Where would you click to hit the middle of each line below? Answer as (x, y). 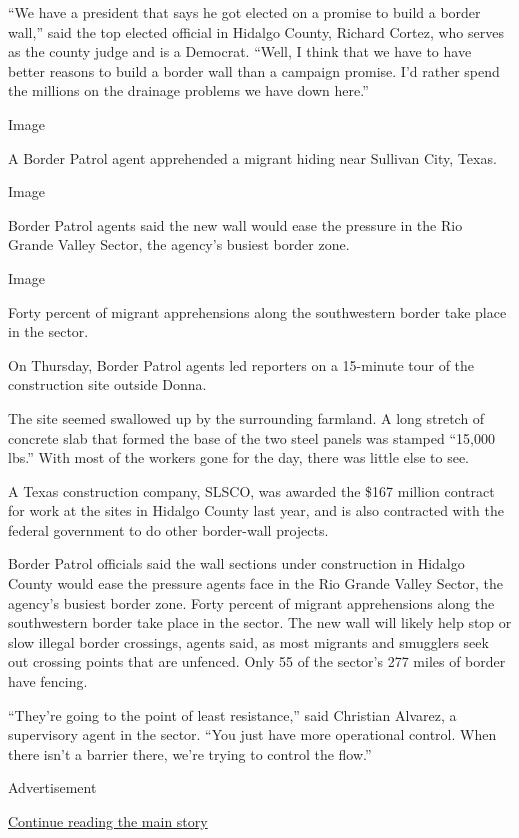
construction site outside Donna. (107, 384)
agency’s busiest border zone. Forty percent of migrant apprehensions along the (251, 602)
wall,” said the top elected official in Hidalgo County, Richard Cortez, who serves (256, 31)
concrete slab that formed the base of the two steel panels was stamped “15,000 (251, 437)
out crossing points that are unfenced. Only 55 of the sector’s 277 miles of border (257, 661)
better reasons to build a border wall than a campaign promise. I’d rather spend (254, 70)
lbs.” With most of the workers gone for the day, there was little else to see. (238, 457)
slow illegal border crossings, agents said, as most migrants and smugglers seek (248, 641)
